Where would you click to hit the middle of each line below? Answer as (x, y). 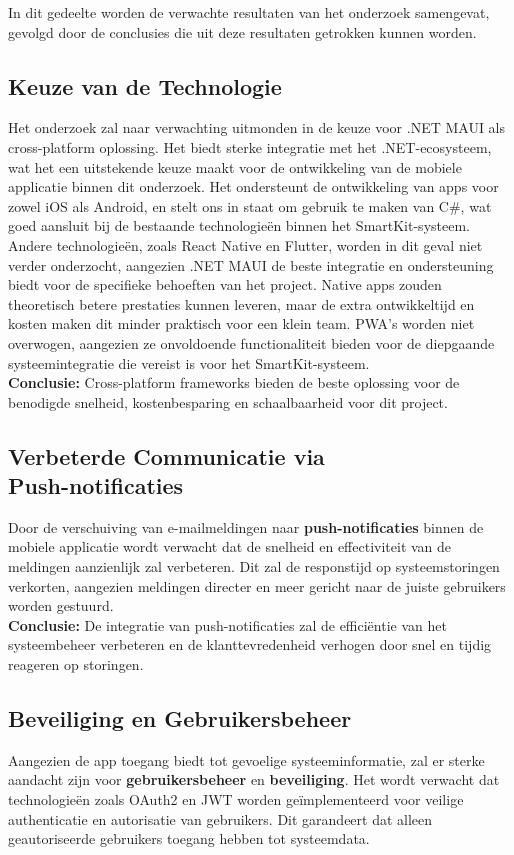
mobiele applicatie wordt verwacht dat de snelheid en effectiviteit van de (230, 546)
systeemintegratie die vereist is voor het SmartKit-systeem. (189, 362)
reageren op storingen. (76, 664)
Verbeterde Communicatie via (166, 455)
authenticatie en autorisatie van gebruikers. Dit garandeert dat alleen (220, 818)
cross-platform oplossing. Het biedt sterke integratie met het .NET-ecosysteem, (250, 146)
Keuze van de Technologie (145, 85)
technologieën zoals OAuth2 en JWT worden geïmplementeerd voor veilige (236, 799)
